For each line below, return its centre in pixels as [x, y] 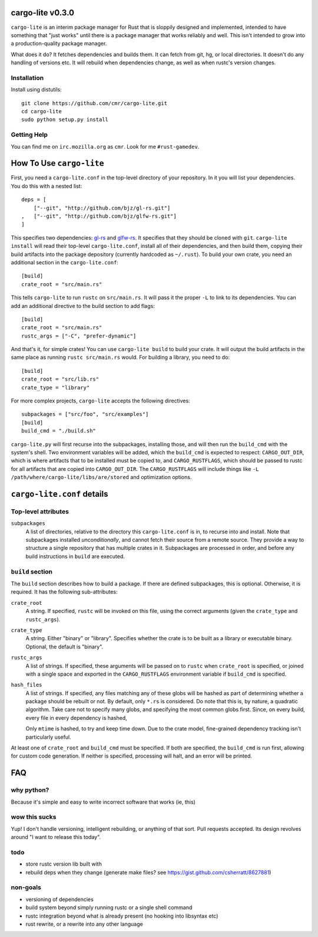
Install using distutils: [36, 90]
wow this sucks [34, 817]
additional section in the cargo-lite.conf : [65, 262]
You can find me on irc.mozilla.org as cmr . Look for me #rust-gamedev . [105, 146]
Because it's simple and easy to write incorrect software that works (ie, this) [103, 802]
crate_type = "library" [56, 387]
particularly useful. [49, 737]
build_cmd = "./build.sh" [59, 431]
